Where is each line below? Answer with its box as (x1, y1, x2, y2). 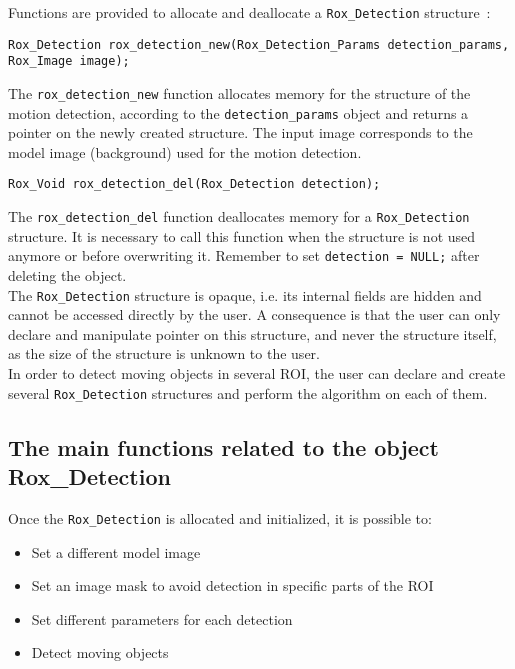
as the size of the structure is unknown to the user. (8, 343, 320, 364)
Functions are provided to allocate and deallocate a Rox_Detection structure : (8, 2, 491, 22)
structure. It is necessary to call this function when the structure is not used (8, 225, 476, 246)
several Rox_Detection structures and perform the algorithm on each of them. (8, 382, 488, 403)
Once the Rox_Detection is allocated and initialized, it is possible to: (8, 507, 432, 528)
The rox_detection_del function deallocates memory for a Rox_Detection (8, 206, 470, 227)
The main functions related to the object (8, 431, 439, 462)
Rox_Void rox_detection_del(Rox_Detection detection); (8, 177, 381, 192)
